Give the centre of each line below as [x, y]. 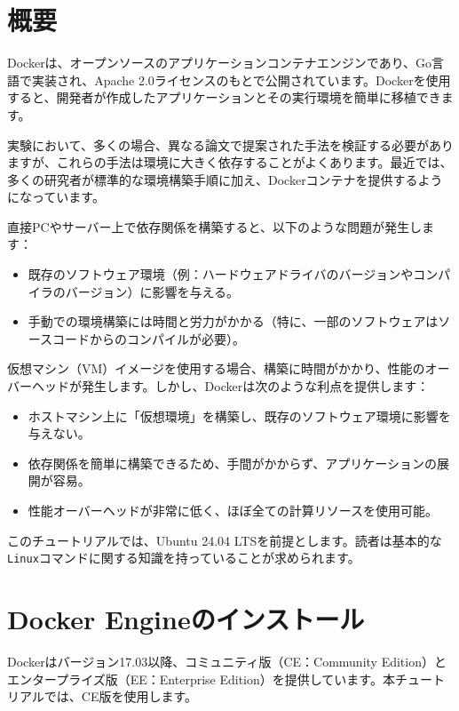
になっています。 [56, 197]
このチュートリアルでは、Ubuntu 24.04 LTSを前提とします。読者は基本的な [225, 540]
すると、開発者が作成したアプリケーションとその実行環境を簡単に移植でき [224, 97]
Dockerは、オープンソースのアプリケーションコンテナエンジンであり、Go [220, 63]
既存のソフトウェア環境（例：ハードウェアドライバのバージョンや [221, 274]
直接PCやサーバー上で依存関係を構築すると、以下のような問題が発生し [214, 226]
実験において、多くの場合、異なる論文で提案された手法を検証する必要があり [230, 144]
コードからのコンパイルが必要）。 [149, 338]
